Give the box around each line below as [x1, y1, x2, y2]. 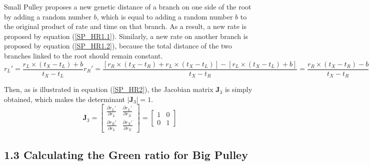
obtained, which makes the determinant [4, 93, 125, 104]
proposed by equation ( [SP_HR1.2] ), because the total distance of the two [4, 40, 232, 51]
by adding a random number [4, 11, 91, 21]
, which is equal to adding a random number [96, 11, 233, 21]
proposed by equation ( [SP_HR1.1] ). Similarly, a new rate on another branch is [4, 30, 248, 41]
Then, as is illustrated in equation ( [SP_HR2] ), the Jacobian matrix [4, 84, 213, 94]
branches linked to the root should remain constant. [4, 50, 163, 60]
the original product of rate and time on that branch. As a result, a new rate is [4, 21, 247, 31]
